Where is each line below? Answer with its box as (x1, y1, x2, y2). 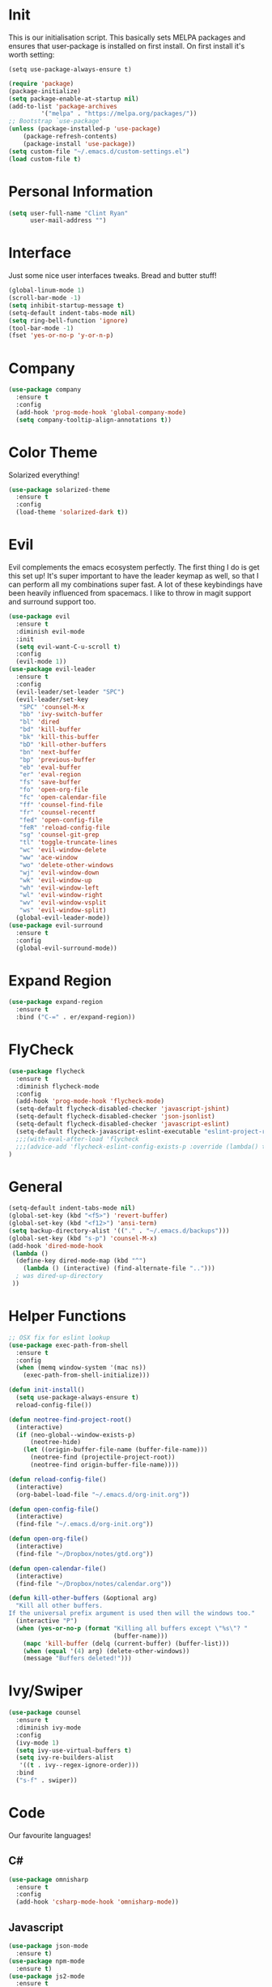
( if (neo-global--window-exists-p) (15, 1430, 136, 1439)
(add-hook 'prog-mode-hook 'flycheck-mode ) (15, 1097, 164, 1105)
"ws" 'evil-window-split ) (19, 906, 107, 915)
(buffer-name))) (113, 1631, 168, 1640)
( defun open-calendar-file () (8, 1564, 107, 1573)
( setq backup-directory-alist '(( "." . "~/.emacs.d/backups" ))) (8, 1226, 230, 1235)
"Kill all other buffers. (15, 1602, 104, 1610)
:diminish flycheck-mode (15, 1082, 100, 1091)
